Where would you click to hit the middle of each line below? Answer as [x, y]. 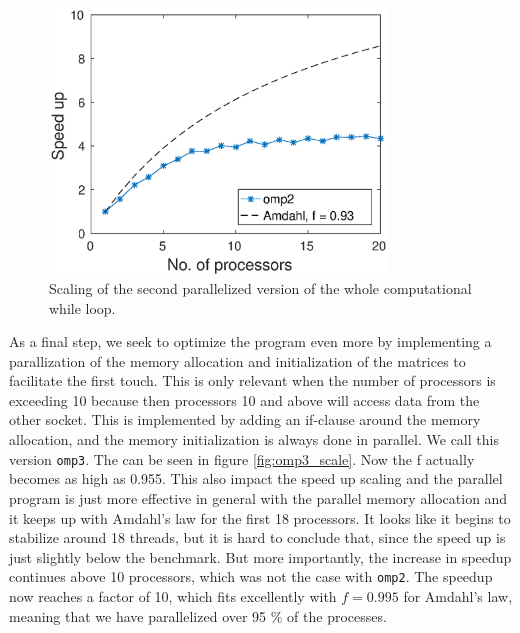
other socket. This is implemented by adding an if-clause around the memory [245, 419]
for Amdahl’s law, [458, 595]
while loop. [82, 307]
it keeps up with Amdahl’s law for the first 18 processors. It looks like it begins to [260, 517]
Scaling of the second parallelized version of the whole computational [260, 287]
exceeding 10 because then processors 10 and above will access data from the [244, 399]
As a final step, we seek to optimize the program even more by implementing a [250, 341]
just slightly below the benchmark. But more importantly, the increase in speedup [260, 556]
